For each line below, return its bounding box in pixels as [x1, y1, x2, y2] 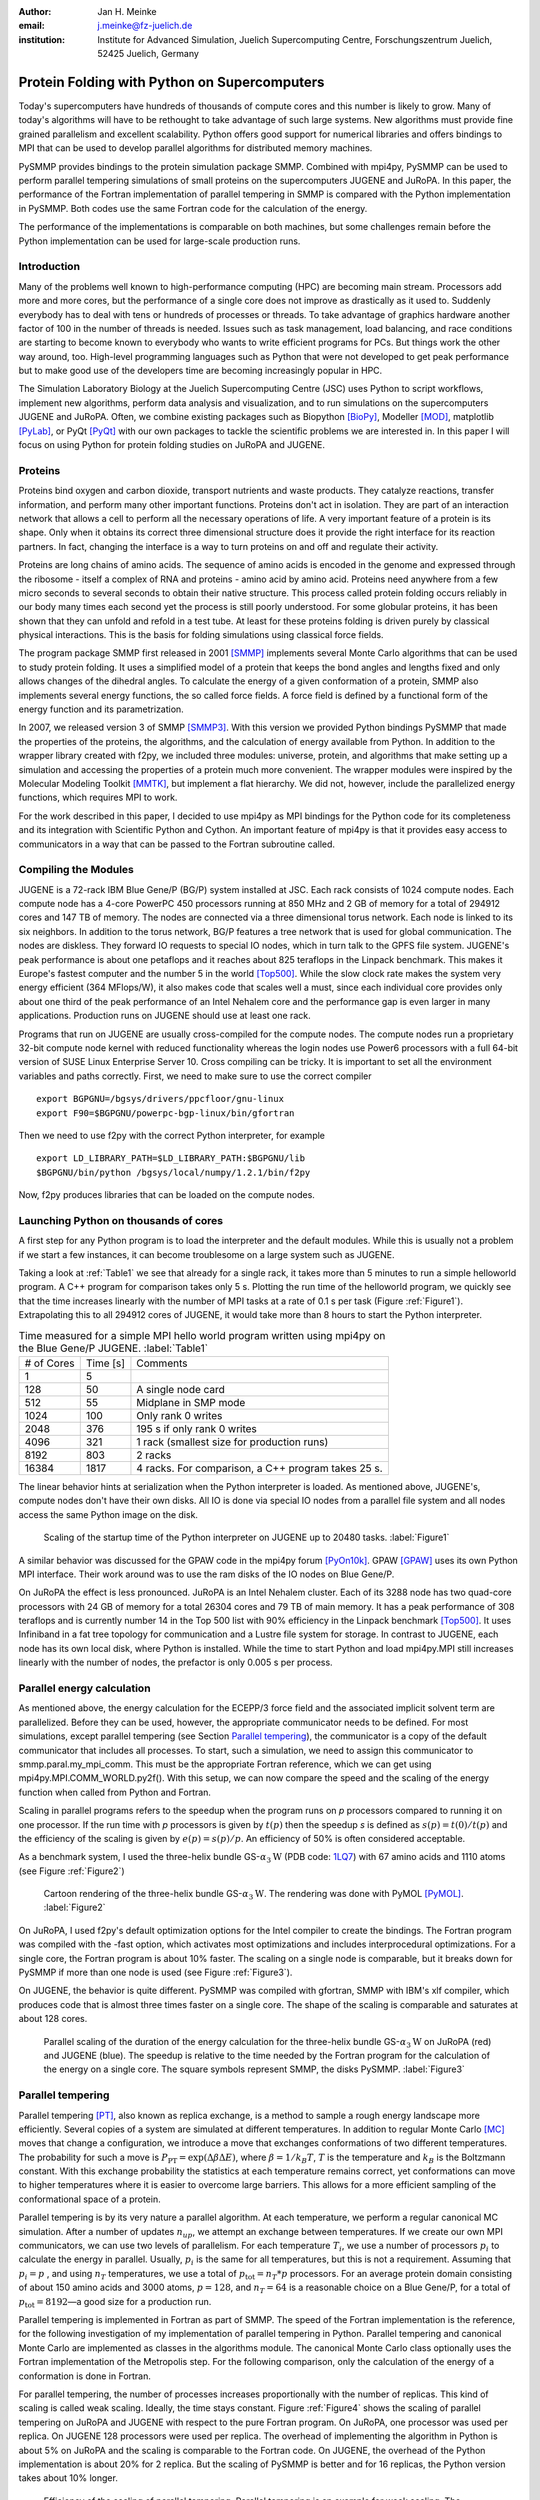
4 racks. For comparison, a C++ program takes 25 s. [136, 1461, 384, 1475]
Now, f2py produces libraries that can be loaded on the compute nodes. [18, 1189, 315, 1201]
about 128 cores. [18, 2013, 88, 2025]
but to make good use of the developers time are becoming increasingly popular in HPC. [18, 365, 383, 377]
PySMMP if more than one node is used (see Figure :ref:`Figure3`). [18, 1966, 293, 1979]
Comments [136, 1356, 188, 1370]
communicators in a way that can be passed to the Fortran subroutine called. [18, 838, 335, 850]
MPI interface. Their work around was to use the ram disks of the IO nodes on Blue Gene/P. [18, 1568, 395, 1580]
